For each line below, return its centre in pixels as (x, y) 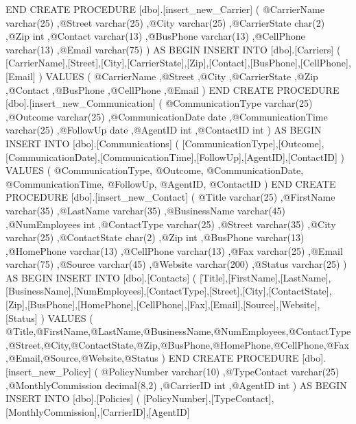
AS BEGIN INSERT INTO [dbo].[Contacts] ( (101, 277)
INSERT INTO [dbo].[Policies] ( (73, 398)
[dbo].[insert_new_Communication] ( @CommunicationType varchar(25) (159, 103)
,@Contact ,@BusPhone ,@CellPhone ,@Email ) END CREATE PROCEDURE (173, 89)
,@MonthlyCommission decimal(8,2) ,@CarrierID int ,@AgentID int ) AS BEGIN (176, 385)
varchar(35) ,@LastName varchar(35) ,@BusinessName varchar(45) (146, 210)
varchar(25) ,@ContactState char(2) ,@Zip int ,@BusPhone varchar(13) (155, 237)
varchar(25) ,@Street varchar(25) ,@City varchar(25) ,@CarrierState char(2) (165, 22)
